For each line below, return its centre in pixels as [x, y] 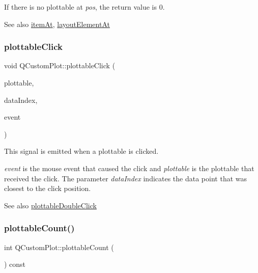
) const [15, 264]
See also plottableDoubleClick [50, 205]
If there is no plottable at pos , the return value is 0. [84, 7]
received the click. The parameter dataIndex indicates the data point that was [126, 178]
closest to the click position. [48, 188]
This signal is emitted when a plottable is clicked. [81, 151]
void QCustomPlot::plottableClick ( [60, 65]
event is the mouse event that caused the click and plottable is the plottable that [129, 168]
